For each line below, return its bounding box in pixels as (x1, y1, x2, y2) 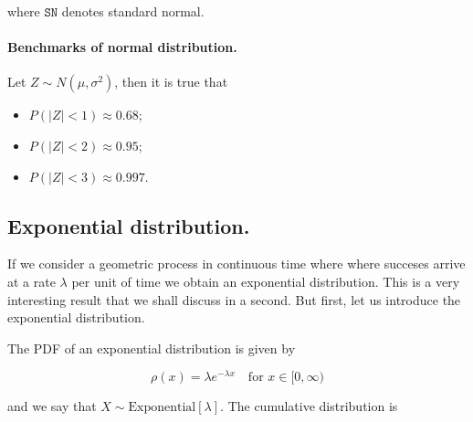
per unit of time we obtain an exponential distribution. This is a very (71, 271, 460, 290)
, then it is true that (114, 72, 228, 91)
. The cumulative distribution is (220, 396, 398, 416)
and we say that (7, 396, 97, 416)
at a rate (7, 271, 56, 290)
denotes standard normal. (61, 2, 205, 20)
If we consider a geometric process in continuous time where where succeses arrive (7, 254, 466, 273)
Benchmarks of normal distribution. (7, 37, 237, 57)
